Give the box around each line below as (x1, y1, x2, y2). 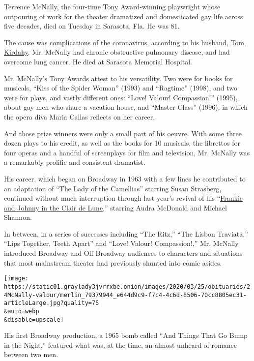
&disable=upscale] (4, 316, 64, 323)
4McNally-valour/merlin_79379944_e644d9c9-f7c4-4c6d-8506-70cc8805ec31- (4, 291, 247, 299)
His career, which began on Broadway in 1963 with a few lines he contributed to (4, 173, 246, 183)
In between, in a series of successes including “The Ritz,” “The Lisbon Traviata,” (4, 228, 248, 239)
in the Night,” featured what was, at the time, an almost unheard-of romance (4, 339, 237, 350)
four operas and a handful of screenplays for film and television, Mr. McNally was (4, 147, 250, 157)
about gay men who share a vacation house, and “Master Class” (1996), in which (4, 102, 248, 112)
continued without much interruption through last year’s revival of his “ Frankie (4, 193, 243, 203)
